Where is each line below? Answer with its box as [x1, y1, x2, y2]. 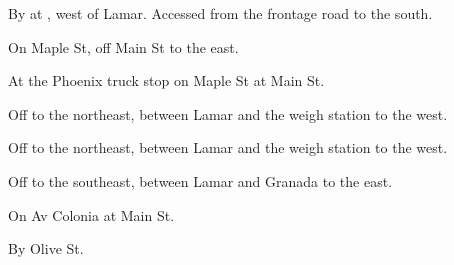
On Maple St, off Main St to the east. [8, 36, 239, 57]
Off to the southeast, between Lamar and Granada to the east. [8, 170, 393, 191]
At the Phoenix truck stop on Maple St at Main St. [8, 70, 325, 91]
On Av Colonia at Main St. [8, 204, 175, 225]
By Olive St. [8, 238, 84, 259]
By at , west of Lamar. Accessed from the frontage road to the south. [8, 3, 433, 23]
